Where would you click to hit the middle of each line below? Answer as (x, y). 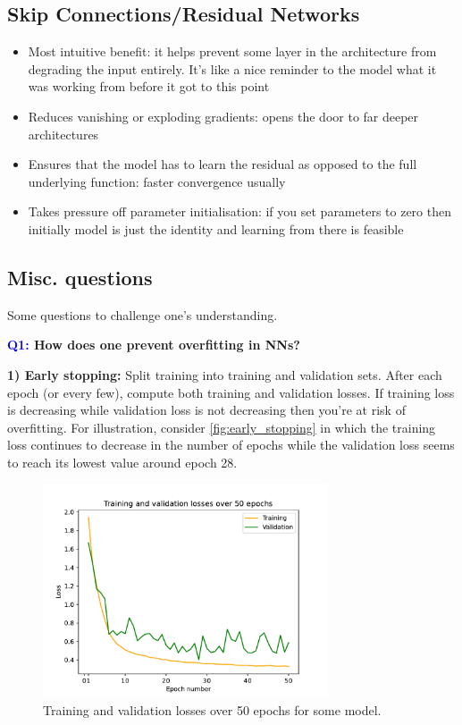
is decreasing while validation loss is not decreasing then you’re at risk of (206, 410)
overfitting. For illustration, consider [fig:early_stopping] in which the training (222, 427)
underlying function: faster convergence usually (157, 181)
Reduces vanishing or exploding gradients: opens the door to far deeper (223, 116)
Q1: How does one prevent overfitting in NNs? (154, 345)
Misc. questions (80, 277)
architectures (63, 134)
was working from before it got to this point (149, 86)
